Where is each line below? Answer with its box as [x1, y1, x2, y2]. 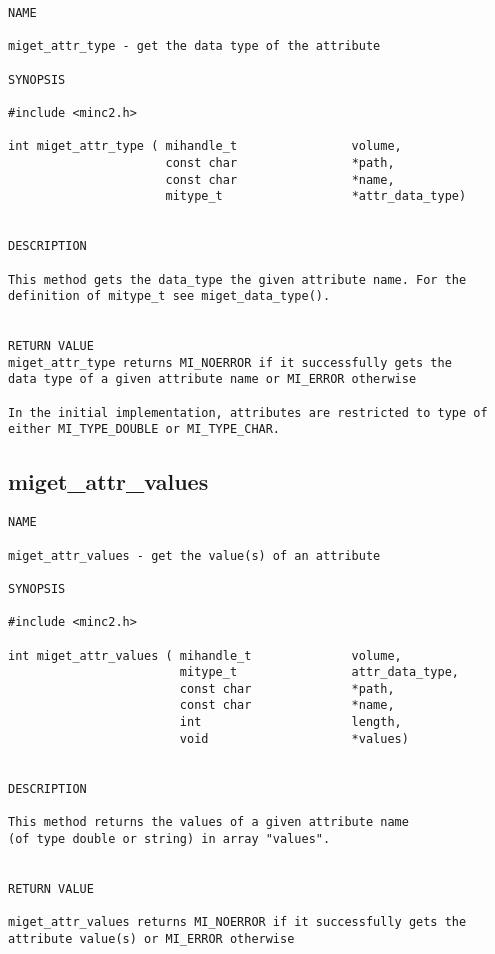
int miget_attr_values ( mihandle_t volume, [8, 648, 402, 663]
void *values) [179, 731, 409, 746]
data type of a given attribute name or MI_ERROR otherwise [8, 372, 417, 387]
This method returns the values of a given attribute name [8, 815, 409, 830]
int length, [179, 715, 402, 730]
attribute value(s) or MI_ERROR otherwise [8, 931, 295, 946]
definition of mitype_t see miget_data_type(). [8, 289, 331, 304]
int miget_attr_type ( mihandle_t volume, [8, 139, 402, 154]
